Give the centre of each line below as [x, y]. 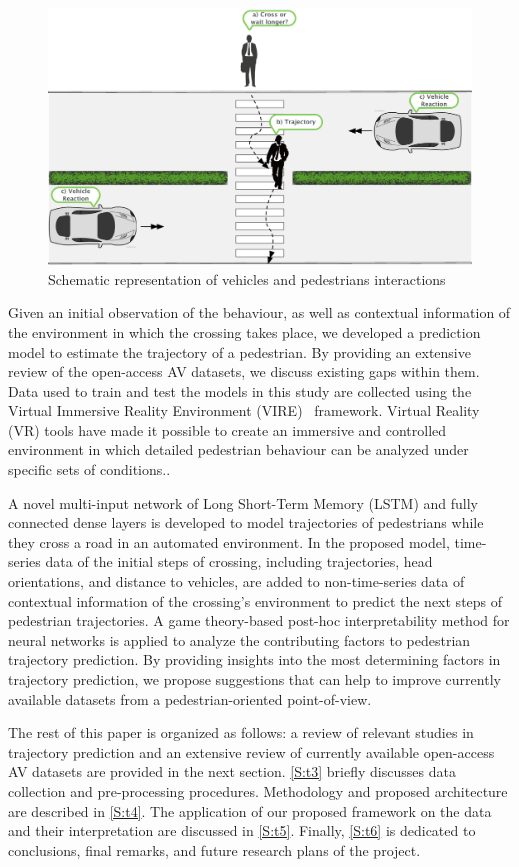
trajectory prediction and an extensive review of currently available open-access [251, 751]
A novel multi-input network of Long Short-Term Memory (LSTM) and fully [243, 502]
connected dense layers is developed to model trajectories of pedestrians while [246, 522]
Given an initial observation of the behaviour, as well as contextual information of [259, 312]
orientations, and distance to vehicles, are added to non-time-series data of [236, 581]
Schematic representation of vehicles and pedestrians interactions [247, 278]
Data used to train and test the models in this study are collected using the [240, 390]
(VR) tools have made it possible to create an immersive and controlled [227, 429]
